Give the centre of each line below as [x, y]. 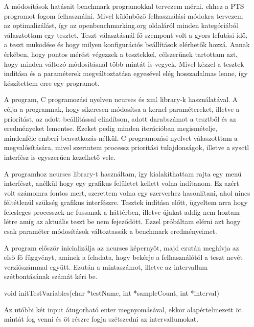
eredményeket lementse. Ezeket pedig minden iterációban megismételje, [111, 128]
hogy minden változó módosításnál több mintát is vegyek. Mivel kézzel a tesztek [124, 63]
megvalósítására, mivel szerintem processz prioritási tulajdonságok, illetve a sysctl [127, 147]
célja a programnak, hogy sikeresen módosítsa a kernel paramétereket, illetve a [122, 109]
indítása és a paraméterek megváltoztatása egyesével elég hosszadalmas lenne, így [126, 73]
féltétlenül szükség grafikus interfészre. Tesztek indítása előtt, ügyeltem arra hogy [126, 202]
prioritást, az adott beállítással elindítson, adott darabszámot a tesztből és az [120, 118]
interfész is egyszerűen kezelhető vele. [60, 157]
